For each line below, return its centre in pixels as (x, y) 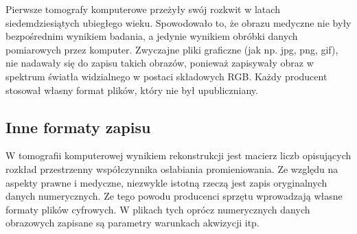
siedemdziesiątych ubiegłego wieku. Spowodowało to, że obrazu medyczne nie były (178, 22)
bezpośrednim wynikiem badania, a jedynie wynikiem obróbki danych (152, 36)
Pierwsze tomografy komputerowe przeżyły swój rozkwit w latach (143, 9)
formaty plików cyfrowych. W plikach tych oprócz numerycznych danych (158, 209)
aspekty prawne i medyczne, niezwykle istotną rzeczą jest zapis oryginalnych (166, 182)
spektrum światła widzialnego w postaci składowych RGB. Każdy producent (166, 76)
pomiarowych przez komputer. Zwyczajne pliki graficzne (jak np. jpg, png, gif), (172, 49)
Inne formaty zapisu (78, 127)
